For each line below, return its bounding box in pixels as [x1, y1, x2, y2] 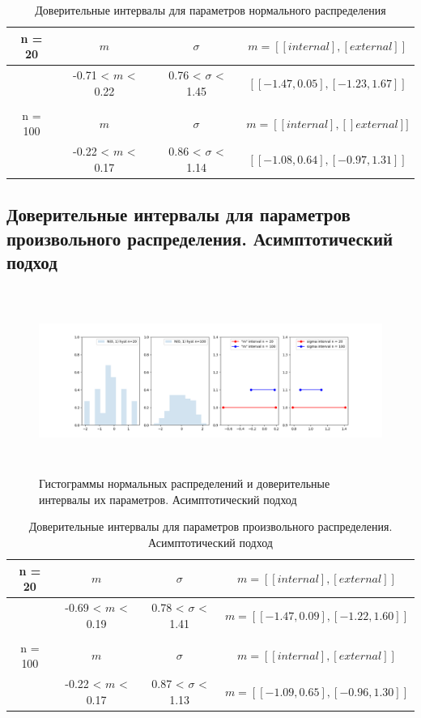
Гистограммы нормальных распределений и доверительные [39, 475, 330, 492]
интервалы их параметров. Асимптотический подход [39, 490, 297, 507]
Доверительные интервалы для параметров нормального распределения [35, 2, 386, 18]
